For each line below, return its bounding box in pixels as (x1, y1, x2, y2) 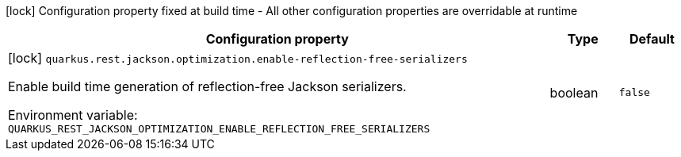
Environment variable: (8, 107, 138, 123)
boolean (549, 84, 599, 101)
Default (629, 31, 675, 47)
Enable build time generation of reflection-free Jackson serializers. (8, 78, 407, 94)
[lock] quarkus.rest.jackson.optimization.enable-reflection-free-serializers (8, 50, 468, 66)
